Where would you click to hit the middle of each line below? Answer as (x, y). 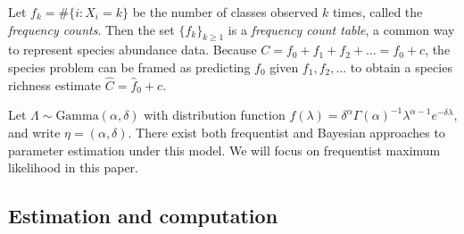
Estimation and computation (143, 216)
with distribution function (215, 115)
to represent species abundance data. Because (133, 50)
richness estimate (55, 84)
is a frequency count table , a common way (341, 29)
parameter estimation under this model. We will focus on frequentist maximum (224, 150)
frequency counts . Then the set (91, 29)
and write (34, 132)
